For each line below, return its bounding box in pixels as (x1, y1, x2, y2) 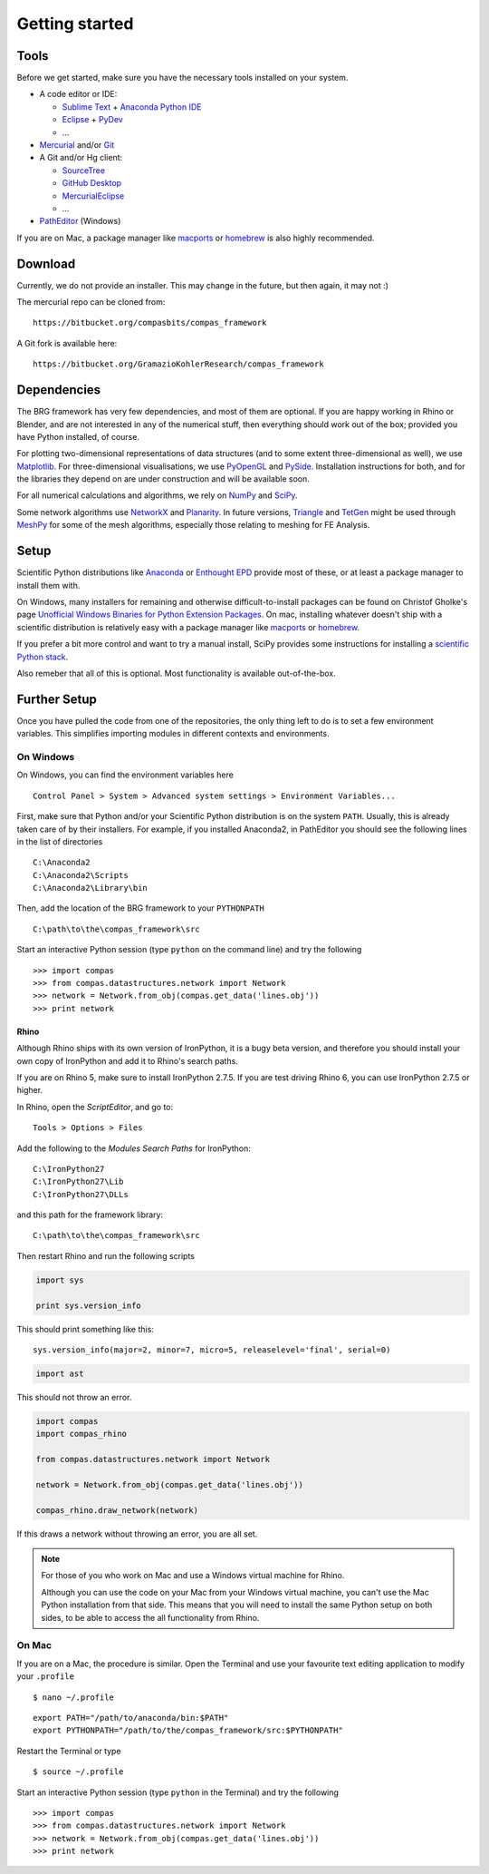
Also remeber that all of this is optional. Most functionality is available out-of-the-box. (16, 668, 336, 678)
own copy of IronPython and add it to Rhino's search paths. (16, 1055, 239, 1066)
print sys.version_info (35, 1300, 142, 1311)
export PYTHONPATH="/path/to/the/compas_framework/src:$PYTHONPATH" (33, 1725, 343, 1736)
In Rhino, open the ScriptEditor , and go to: (16, 1101, 174, 1112)
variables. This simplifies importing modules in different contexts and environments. (16, 728, 330, 739)
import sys (35, 1274, 84, 1285)
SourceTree (62, 164, 106, 176)
